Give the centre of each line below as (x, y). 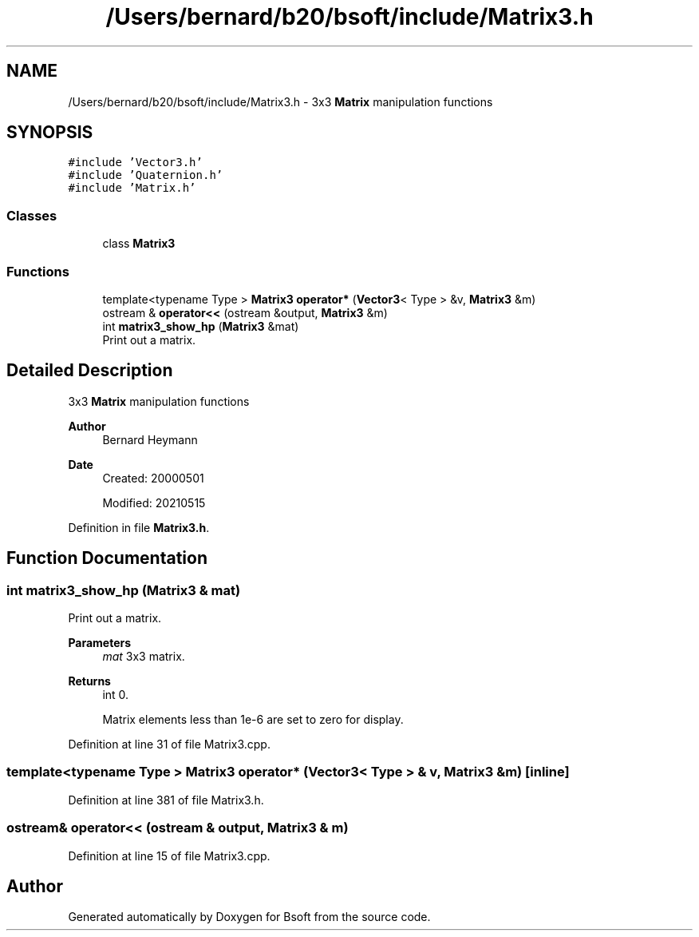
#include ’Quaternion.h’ (146, 175)
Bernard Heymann (150, 439)
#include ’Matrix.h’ (132, 188)
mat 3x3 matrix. (144, 656)
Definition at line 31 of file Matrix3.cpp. (169, 744)
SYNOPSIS (50, 133)
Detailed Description (90, 371)
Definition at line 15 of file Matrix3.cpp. (169, 856)
